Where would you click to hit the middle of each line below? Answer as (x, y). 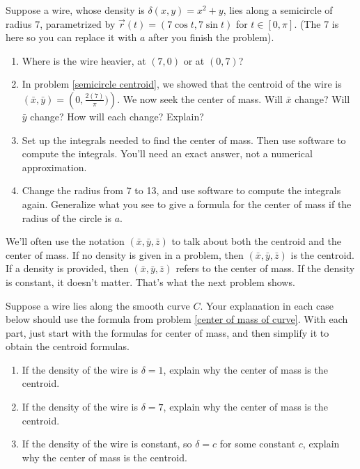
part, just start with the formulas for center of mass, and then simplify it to (167, 332)
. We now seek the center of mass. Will (200, 98)
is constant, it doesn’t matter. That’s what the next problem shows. (150, 281)
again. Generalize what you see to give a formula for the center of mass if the (187, 204)
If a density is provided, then (67, 268)
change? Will (322, 98)
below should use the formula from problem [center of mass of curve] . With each (177, 319)
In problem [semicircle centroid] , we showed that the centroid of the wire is (182, 84)
